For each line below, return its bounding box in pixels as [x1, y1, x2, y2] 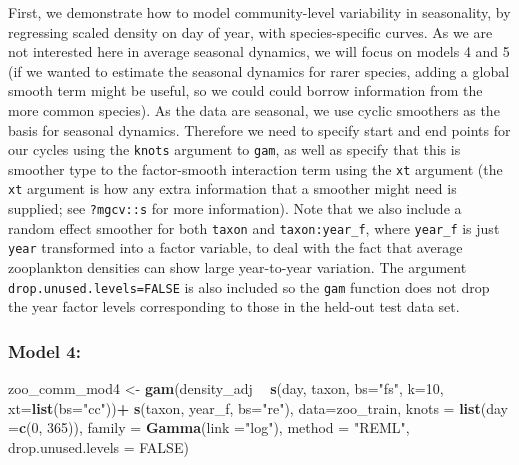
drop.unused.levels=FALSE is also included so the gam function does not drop [8, 276, 490, 297]
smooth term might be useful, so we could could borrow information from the [8, 80, 483, 101]
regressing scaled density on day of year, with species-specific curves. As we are [8, 21, 493, 42]
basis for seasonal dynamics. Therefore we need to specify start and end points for [8, 119, 511, 140]
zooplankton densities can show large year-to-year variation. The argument [8, 257, 467, 278]
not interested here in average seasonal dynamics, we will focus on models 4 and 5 [8, 41, 510, 62]
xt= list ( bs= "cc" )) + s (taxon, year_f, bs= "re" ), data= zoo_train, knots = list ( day [8, 397, 508, 418]
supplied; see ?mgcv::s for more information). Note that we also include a [8, 198, 462, 219]
